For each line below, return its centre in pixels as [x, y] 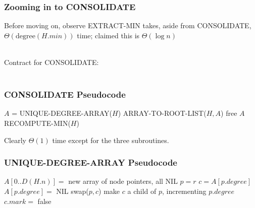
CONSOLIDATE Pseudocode [65, 94]
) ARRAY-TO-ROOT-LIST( [162, 113]
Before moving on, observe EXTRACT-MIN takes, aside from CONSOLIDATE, [128, 25]
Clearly [15, 140]
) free [229, 113]
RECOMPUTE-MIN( [37, 123]
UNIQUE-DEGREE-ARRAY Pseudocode [91, 162]
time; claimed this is [108, 35]
